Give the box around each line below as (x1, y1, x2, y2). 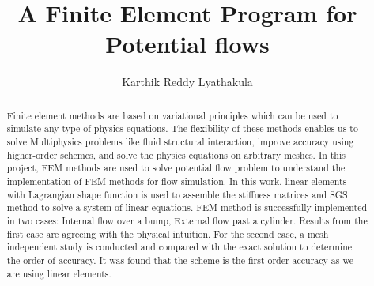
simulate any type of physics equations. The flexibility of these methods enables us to (6, 122, 358, 135)
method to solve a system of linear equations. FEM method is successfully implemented (6, 201, 368, 214)
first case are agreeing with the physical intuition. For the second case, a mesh (6, 227, 329, 240)
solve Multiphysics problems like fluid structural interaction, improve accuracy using (6, 135, 354, 149)
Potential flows (105, 28, 270, 60)
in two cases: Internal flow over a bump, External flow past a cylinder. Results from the (6, 213, 368, 227)
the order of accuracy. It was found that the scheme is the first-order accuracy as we (6, 253, 353, 266)
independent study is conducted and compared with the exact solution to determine (6, 240, 353, 254)
